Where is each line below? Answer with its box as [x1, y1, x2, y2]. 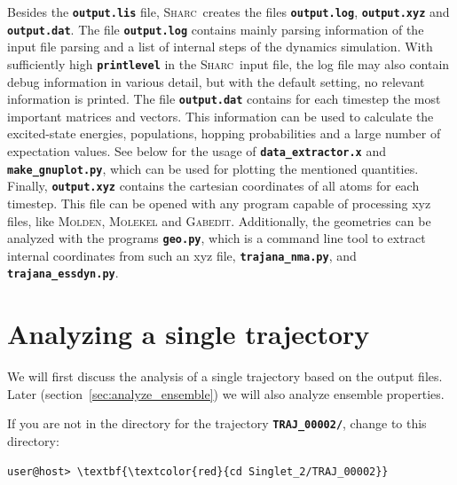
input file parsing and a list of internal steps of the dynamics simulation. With [7, 37, 433, 56]
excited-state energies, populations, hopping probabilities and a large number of [7, 124, 441, 143]
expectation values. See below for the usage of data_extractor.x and [7, 142, 387, 160]
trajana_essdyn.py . [7, 263, 119, 282]
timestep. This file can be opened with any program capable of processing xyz [7, 193, 431, 212]
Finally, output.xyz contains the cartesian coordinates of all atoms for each [7, 176, 420, 195]
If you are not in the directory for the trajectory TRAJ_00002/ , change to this [7, 414, 427, 433]
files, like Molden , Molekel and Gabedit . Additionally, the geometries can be [7, 211, 431, 230]
